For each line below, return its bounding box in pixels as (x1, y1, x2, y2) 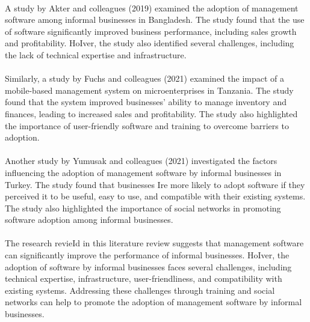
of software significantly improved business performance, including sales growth (5, 25, 297, 37)
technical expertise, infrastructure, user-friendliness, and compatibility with (5, 272, 282, 285)
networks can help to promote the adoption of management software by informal (5, 296, 302, 308)
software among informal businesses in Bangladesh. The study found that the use (5, 13, 305, 26)
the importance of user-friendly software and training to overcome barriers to (5, 119, 289, 132)
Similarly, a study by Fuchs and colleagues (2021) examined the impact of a (5, 72, 285, 85)
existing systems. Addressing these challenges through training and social (5, 284, 275, 296)
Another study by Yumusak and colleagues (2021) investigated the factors (5, 154, 277, 167)
